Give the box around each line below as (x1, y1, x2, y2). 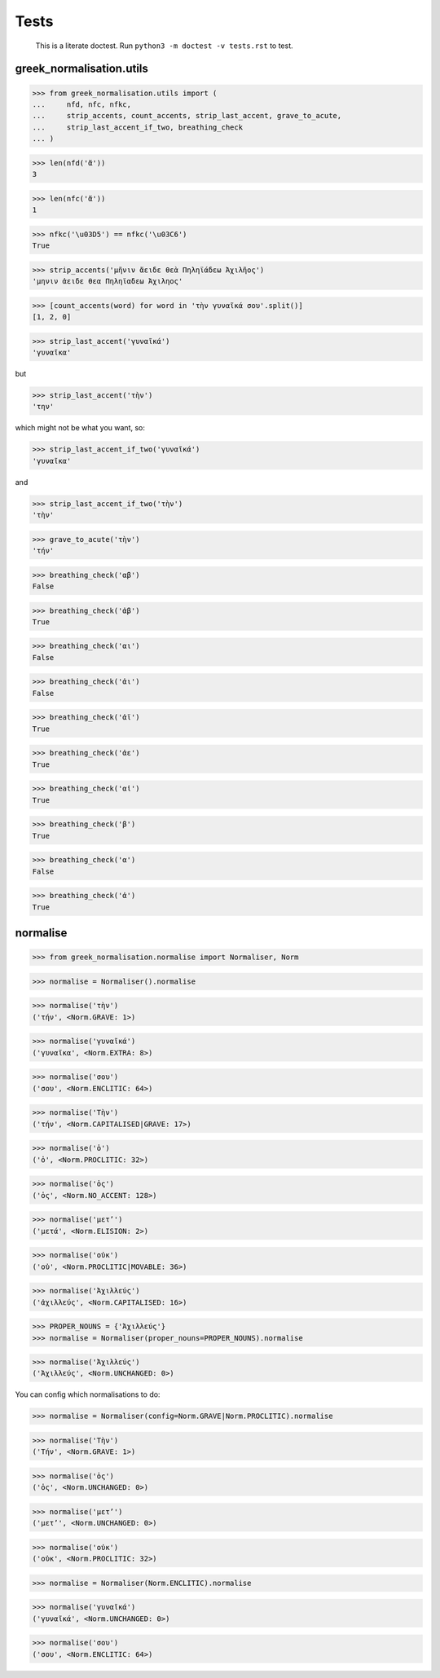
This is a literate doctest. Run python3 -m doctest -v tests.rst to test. (35, 41, 293, 51)
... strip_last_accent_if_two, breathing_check (32, 122, 244, 132)
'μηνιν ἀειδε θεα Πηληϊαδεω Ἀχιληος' (32, 276, 183, 285)
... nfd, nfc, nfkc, (32, 99, 132, 109)
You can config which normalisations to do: (15, 1390, 161, 1399)
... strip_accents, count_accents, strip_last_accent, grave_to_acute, (32, 111, 342, 121)
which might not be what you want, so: (15, 423, 146, 433)
